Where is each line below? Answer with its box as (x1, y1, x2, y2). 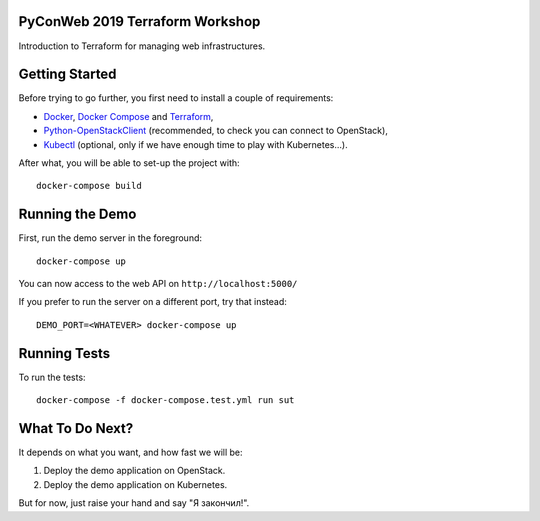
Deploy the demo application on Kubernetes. (43, 478, 228, 490)
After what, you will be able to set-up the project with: (18, 156, 240, 169)
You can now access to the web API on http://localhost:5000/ (18, 278, 298, 290)
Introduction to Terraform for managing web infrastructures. (18, 40, 266, 52)
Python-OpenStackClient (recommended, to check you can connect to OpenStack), (43, 125, 389, 137)
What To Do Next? (18, 420, 134, 437)
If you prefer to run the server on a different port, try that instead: (18, 296, 287, 308)
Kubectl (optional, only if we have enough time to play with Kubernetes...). (43, 138, 349, 150)
